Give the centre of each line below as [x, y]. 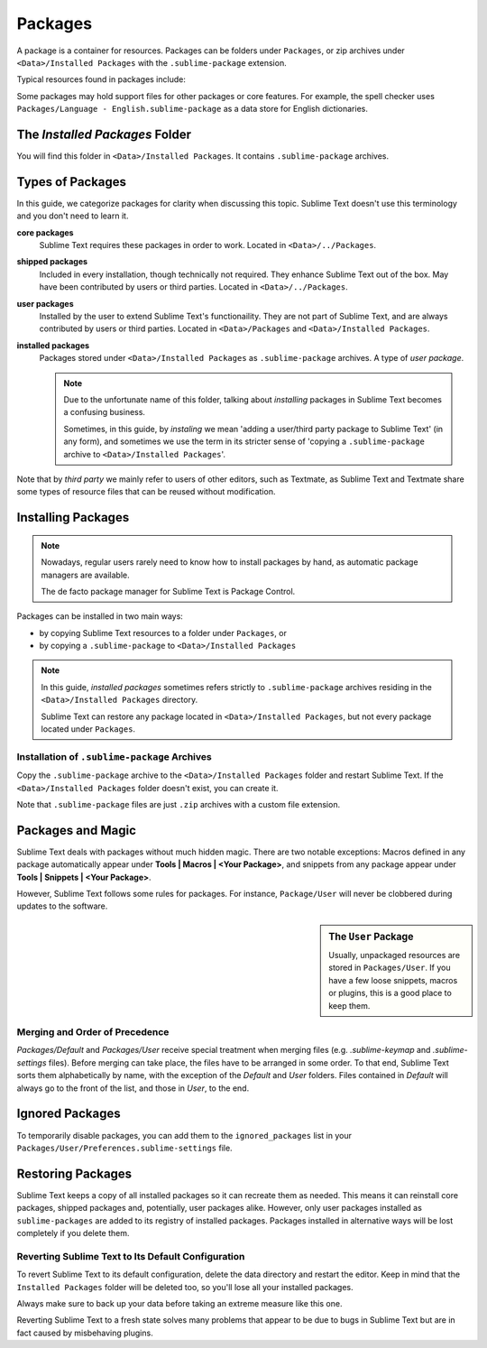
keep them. [349, 1005]
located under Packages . [88, 729]
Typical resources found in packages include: [101, 79]
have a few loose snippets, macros [393, 980]
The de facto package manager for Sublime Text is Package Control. [168, 591]
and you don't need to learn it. [73, 216]
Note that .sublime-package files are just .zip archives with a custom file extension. [179, 804]
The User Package [371, 937]
